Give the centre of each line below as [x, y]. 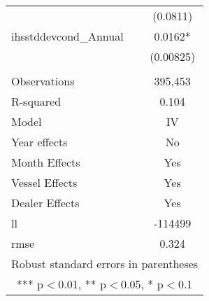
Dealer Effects [45, 203]
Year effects [39, 142]
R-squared [36, 101]
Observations [43, 81]
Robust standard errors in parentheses [105, 264]
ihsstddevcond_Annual [67, 36]
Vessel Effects [44, 182]
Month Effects [46, 162]
